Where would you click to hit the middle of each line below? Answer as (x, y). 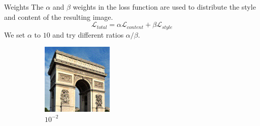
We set (15, 34)
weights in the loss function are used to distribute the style (164, 7)
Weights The (24, 7)
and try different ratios (88, 34)
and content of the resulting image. (59, 17)
